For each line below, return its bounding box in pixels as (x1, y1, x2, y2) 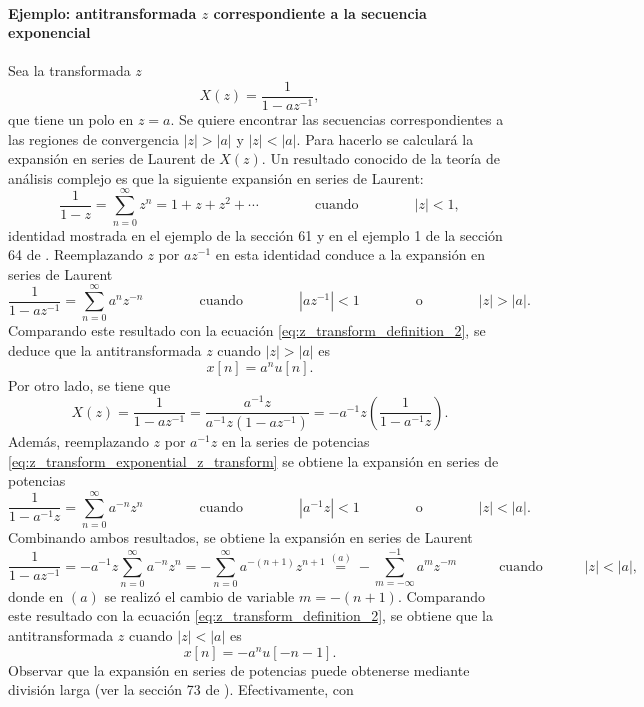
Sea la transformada (8, 60, 131, 81)
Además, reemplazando (8, 431, 149, 452)
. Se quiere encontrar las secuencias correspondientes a (170, 109, 504, 130)
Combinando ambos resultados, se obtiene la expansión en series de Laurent (8, 527, 473, 548)
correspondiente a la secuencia (213, 2, 427, 23)
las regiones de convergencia (8, 128, 179, 149)
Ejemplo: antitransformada (8, 2, 197, 23)
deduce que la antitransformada (8, 340, 202, 361)
